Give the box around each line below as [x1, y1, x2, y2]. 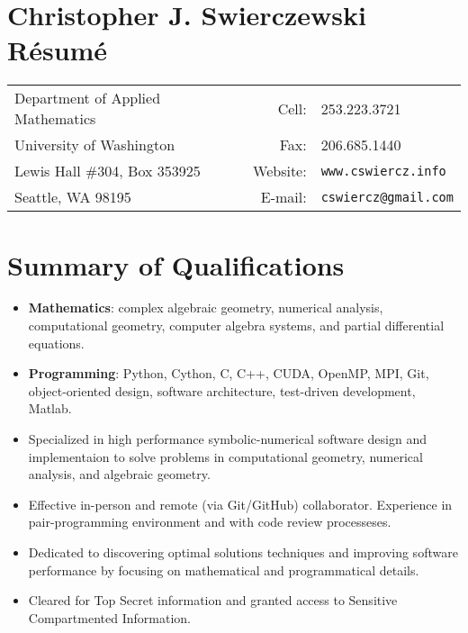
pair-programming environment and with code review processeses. [28, 512, 391, 531]
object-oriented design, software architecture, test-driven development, [28, 381, 416, 400]
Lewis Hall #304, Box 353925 [14, 160, 201, 182]
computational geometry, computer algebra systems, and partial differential [28, 316, 445, 335]
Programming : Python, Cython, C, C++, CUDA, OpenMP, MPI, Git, [28, 364, 429, 383]
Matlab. [28, 399, 72, 418]
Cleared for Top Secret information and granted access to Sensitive [28, 591, 398, 610]
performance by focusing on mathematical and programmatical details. [28, 560, 419, 579]
